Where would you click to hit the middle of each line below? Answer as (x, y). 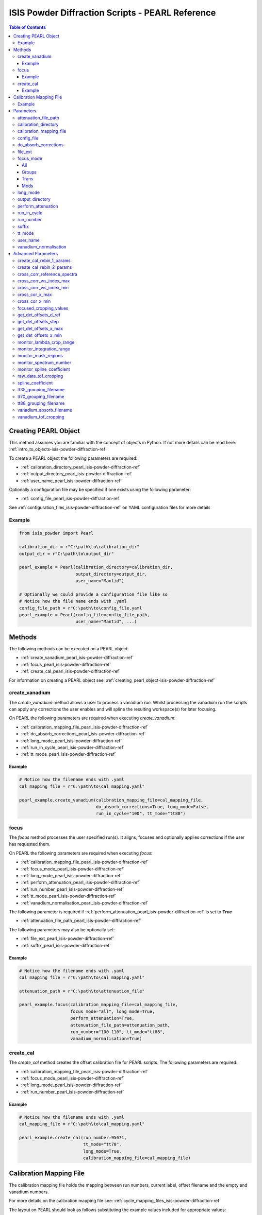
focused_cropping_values (43, 308)
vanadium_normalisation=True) (106, 1039)
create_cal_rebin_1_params (44, 260)
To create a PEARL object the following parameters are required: (73, 458)
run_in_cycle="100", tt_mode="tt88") (141, 814)
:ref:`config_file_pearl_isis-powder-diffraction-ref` (71, 499)
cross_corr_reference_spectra (48, 274)
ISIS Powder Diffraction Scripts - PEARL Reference (112, 13)
